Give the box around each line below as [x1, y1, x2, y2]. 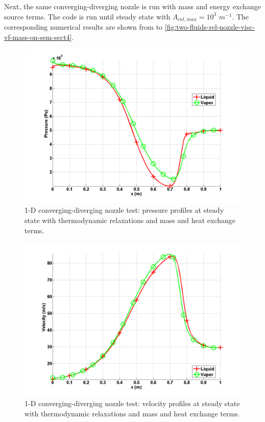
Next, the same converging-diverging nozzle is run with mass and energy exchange [4, 1, 261, 11]
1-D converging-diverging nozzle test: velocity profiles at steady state [25, 398, 240, 409]
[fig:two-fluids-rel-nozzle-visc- [164, 21, 255, 32]
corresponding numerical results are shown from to [4, 21, 163, 32]
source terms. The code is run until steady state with [4, 11, 171, 21]
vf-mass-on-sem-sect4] [4, 31, 72, 42]
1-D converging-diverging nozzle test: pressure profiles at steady [25, 205, 224, 215]
